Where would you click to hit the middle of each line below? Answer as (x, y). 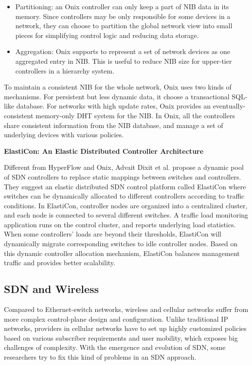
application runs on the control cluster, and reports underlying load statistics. (120, 224)
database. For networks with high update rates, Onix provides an (113, 106)
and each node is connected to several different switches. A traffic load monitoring (126, 215)
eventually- (229, 106)
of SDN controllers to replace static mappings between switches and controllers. (123, 176)
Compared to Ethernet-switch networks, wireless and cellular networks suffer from (126, 309)
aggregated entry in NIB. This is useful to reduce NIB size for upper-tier (124, 61)
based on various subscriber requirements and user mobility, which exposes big (121, 338)
